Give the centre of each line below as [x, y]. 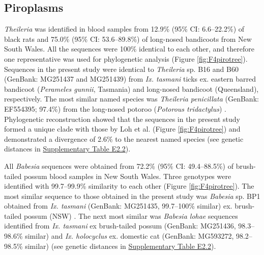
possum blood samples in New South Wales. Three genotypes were [127, 176]
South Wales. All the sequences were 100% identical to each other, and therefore [129, 49]
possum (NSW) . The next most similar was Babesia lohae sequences [131, 215]
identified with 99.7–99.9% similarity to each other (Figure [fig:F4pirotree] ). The [129, 186]
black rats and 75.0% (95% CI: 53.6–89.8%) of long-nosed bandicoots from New [128, 39]
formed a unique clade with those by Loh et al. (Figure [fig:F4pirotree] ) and [122, 129]
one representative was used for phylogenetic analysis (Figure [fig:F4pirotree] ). [126, 58]
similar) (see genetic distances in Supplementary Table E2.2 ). [121, 246]
